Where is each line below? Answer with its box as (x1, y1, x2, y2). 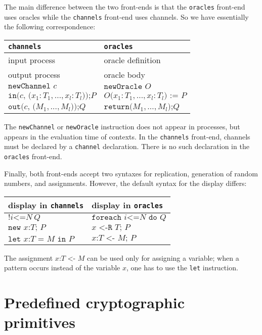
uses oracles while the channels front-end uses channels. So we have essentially (4, 11, 249, 22)
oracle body (104, 68, 145, 80)
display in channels (8, 199, 84, 211)
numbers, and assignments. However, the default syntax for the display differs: (4, 178, 247, 188)
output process (8, 68, 60, 80)
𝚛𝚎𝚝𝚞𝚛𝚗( (104, 102, 133, 111)
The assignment (4, 252, 53, 263)
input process (8, 54, 56, 66)
